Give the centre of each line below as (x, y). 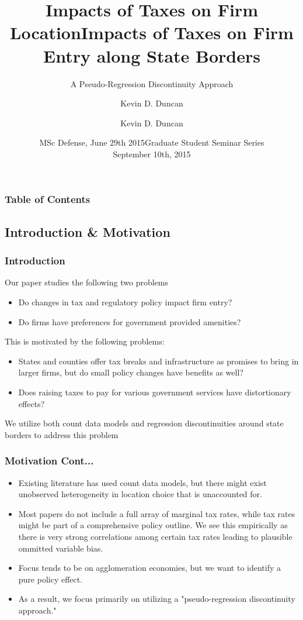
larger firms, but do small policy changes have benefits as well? (131, 372)
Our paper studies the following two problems (86, 282)
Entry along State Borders (152, 55)
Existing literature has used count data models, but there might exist (142, 482)
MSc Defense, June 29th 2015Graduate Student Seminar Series (152, 142)
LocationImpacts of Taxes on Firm (152, 32)
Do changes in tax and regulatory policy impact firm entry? (125, 302)
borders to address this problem (62, 434)
